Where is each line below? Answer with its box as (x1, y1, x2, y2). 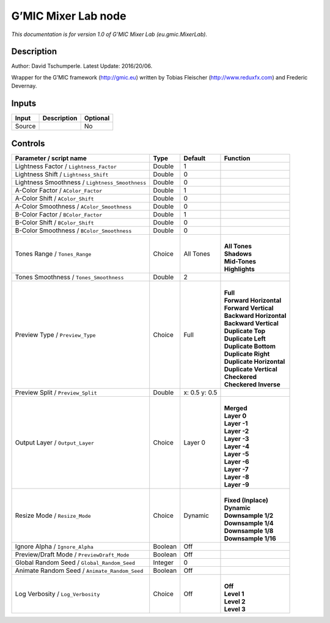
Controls (11, 138, 45, 149)
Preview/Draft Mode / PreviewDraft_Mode (15, 550, 130, 559)
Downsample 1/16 (224, 534, 276, 542)
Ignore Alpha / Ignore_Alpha (15, 542, 94, 550)
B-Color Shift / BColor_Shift (15, 218, 94, 226)
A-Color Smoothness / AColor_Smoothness (15, 202, 132, 210)
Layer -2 (224, 427, 249, 435)
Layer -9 (224, 480, 250, 488)
